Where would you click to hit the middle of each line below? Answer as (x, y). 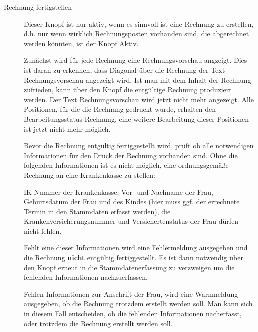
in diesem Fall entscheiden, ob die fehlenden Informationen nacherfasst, (133, 314)
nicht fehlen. (43, 231)
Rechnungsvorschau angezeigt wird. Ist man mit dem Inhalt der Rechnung (138, 79)
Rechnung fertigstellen (38, 7)
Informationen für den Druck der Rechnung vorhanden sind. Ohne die (131, 155)
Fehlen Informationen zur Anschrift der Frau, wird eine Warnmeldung (131, 294)
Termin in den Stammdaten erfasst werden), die (97, 211)
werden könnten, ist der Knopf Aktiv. (81, 43)
